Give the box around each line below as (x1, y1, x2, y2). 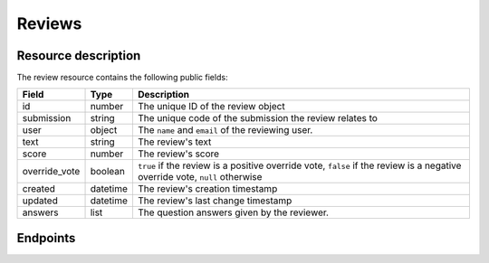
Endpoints (16, 230, 76, 246)
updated (22, 194, 58, 207)
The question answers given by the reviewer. (137, 206, 330, 219)
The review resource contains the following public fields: (16, 72, 228, 83)
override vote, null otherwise (137, 171, 263, 183)
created (22, 183, 56, 195)
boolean (90, 165, 126, 178)
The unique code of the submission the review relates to (137, 112, 378, 125)
